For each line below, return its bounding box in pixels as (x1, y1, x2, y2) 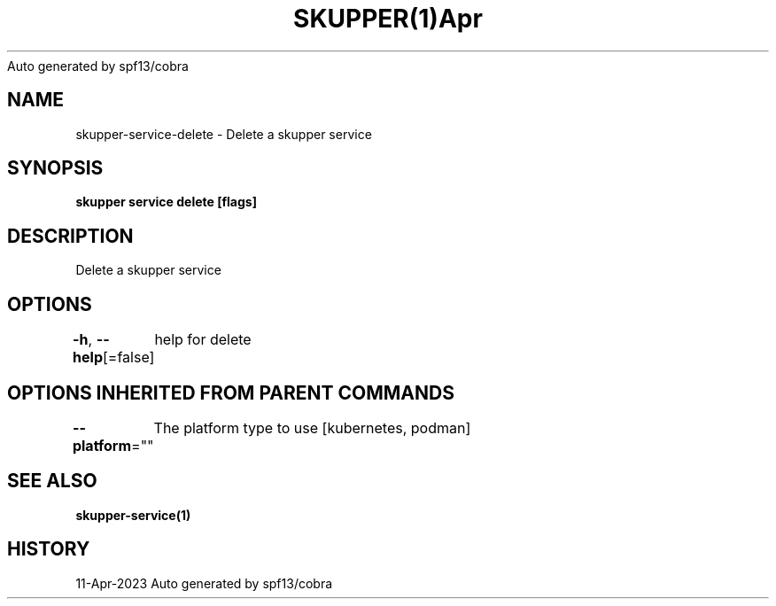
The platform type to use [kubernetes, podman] (153, 418, 471, 437)
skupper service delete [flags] (75, 194, 257, 210)
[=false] (103, 348, 155, 367)
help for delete (154, 330, 252, 349)
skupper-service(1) (75, 507, 191, 523)
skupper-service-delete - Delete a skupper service (75, 126, 372, 142)
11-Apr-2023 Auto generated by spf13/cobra (75, 575, 333, 591)
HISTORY (7, 538, 90, 561)
